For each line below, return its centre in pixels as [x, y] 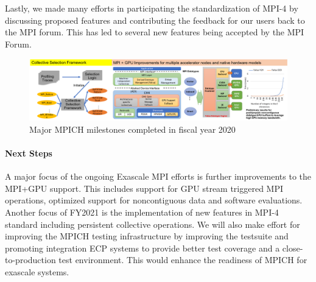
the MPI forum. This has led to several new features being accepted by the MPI [155, 32]
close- [293, 248]
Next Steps [29, 153]
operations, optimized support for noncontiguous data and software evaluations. [154, 200]
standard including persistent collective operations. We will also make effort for [153, 224]
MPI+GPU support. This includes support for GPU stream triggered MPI [144, 188]
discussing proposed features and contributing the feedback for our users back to [155, 20]
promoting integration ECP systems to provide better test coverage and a [142, 248]
